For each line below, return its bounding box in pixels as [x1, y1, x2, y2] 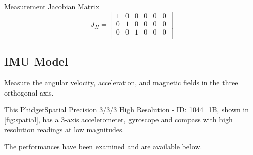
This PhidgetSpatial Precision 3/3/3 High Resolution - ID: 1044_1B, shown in [4, 104, 249, 115]
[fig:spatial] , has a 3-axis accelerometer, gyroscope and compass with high [4, 114, 233, 125]
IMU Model [4, 53, 68, 69]
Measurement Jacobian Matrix [4, 1, 100, 11]
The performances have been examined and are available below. [4, 141, 202, 151]
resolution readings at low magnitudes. [4, 124, 124, 135]
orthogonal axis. [4, 87, 54, 98]
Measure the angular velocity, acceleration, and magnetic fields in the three [4, 77, 238, 87]
